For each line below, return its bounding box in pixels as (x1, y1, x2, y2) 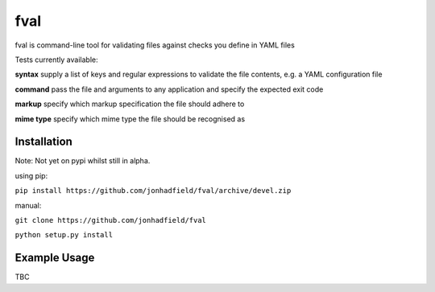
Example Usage (14, 251, 95, 265)
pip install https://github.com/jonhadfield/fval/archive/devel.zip (14, 186, 292, 195)
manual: (14, 200, 42, 210)
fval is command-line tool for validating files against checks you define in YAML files (14, 40, 296, 50)
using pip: (14, 171, 48, 180)
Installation (14, 135, 72, 149)
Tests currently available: (14, 55, 98, 64)
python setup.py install (14, 230, 113, 240)
